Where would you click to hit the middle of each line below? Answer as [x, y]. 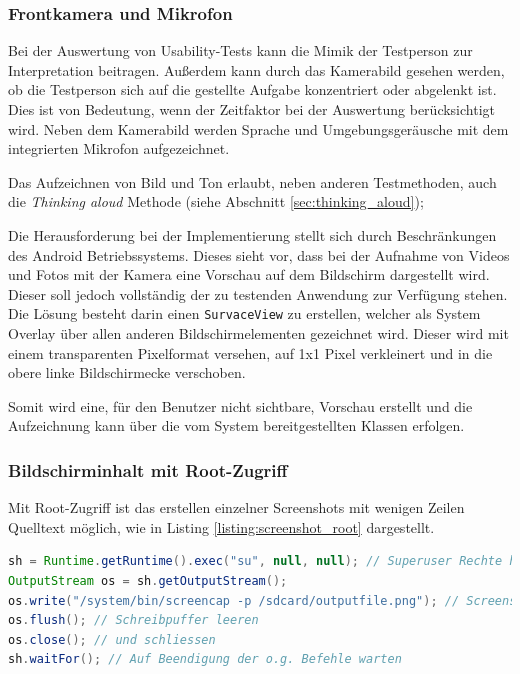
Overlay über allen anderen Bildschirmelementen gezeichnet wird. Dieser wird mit [258, 333]
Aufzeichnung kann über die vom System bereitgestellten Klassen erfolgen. [236, 425]
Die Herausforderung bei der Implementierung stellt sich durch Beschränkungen [252, 234]
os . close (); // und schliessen [112, 639]
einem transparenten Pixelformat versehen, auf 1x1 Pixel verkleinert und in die [250, 352]
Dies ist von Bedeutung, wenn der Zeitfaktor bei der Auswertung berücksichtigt [252, 109]
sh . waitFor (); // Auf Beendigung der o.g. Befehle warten [205, 659]
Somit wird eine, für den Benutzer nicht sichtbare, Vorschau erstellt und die [240, 405]
